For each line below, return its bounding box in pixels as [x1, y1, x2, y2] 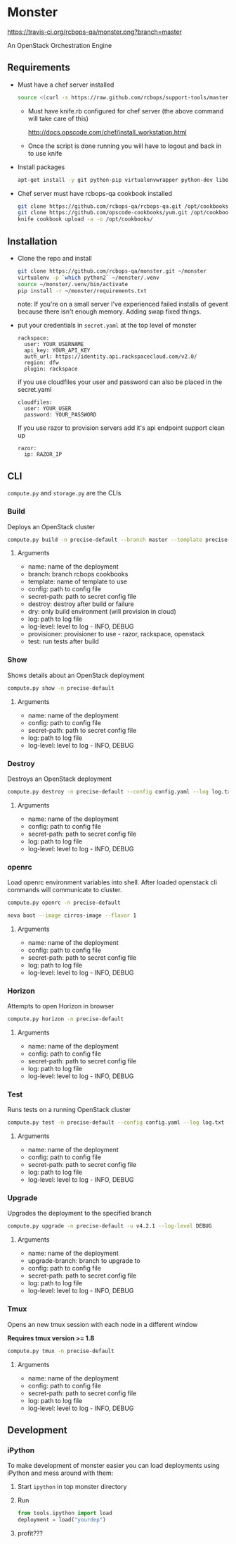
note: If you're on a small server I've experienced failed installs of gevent [17, 300, 228, 309]
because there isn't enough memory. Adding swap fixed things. [17, 307, 202, 316]
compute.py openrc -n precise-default [7, 899, 121, 906]
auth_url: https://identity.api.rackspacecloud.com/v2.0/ [24, 353, 197, 360]
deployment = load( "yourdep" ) [17, 1517, 107, 1524]
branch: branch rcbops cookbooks [27, 570, 129, 579]
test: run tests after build [27, 637, 100, 646]
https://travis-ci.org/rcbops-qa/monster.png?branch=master [7, 27, 183, 36]
